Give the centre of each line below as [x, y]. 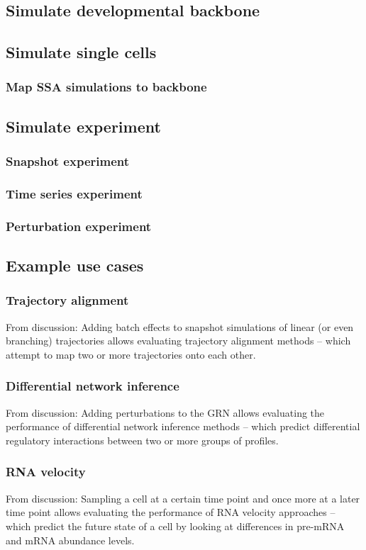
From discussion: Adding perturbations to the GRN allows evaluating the [165, 412]
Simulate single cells [81, 52]
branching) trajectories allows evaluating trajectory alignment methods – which [178, 341]
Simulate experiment [83, 126]
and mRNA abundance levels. [70, 540]
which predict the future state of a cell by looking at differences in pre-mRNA [175, 526]
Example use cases [75, 265]
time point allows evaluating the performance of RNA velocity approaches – [171, 512]
